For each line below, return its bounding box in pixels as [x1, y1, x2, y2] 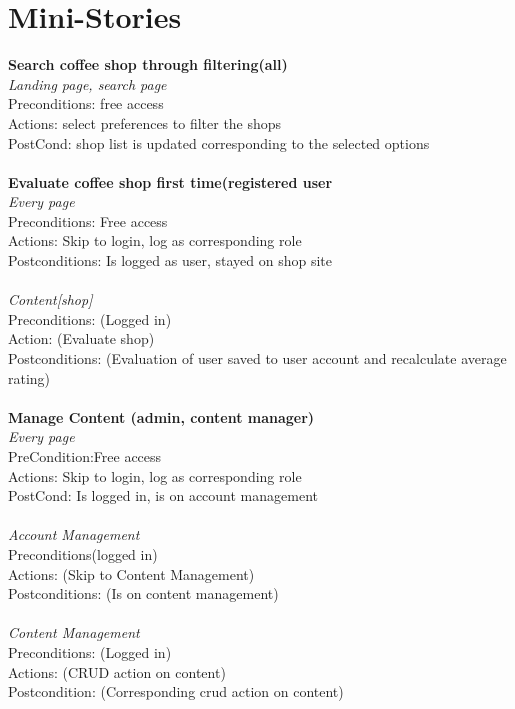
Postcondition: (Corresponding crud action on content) [8, 681, 344, 702]
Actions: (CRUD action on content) [8, 661, 226, 682]
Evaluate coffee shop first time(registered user [8, 171, 333, 192]
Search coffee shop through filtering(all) [8, 54, 288, 75]
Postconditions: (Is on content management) [8, 583, 279, 604]
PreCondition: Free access [8, 446, 162, 466]
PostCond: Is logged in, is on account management [8, 485, 318, 506]
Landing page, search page [8, 73, 167, 94]
